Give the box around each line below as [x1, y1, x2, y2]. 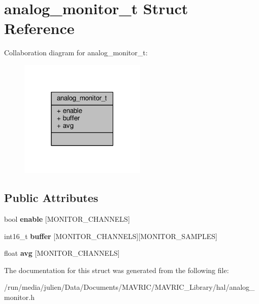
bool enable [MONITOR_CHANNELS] [4, 214, 130, 224]
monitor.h [4, 291, 35, 302]
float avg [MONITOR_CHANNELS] [4, 248, 120, 258]
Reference [4, 18, 75, 39]
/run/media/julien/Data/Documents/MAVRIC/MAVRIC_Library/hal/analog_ [4, 282, 255, 292]
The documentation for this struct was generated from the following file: [4, 264, 229, 275]
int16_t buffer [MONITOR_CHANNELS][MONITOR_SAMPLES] [4, 230, 217, 241]
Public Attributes [4, 190, 99, 206]
